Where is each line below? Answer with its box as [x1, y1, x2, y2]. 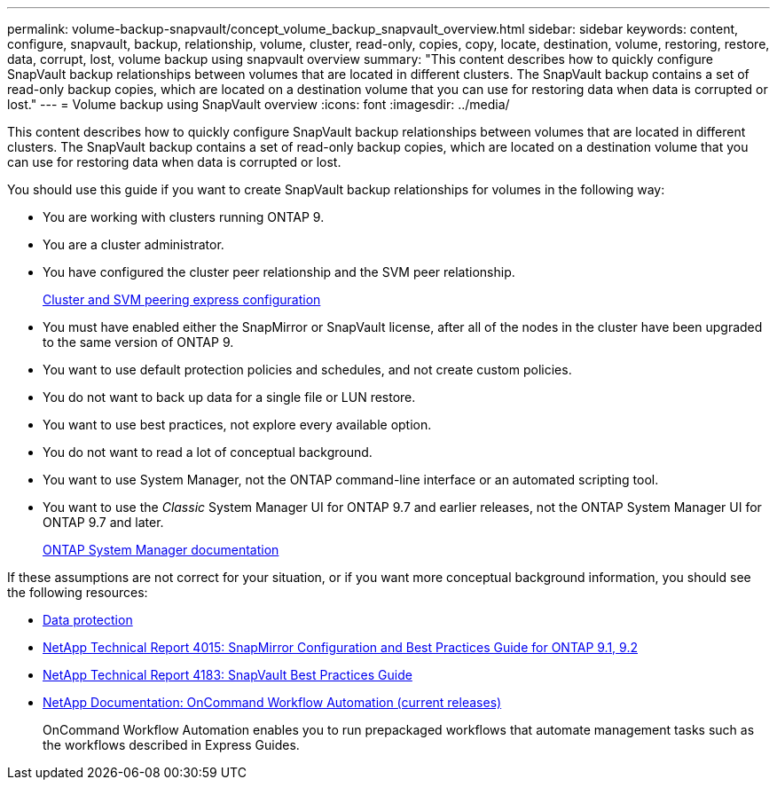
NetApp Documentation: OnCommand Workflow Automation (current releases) [43, 695, 502, 710]
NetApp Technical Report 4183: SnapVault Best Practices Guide [43, 667, 412, 682]
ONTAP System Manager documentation [43, 542, 279, 557]
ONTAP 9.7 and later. [43, 515, 164, 530]
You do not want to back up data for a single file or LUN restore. [43, 390, 416, 405]
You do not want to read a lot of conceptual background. [43, 445, 373, 460]
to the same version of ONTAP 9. [43, 334, 234, 350]
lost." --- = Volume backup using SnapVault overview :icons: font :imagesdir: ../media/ [7, 97, 510, 112]
